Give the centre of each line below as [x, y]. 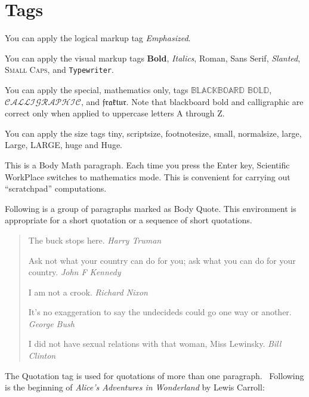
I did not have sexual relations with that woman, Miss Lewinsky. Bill [155, 344]
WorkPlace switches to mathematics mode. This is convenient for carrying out [148, 176]
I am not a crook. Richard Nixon [88, 292]
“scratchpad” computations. [56, 188]
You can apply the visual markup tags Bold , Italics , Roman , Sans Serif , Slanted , [153, 58]
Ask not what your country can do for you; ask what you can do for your [162, 260]
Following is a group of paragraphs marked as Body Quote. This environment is [151, 208]
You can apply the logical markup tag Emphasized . [98, 38]
